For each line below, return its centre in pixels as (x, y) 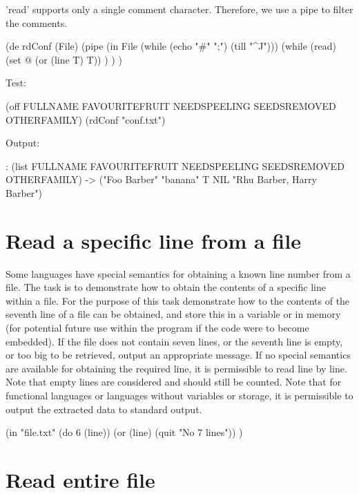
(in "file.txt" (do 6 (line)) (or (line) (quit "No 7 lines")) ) (124, 432)
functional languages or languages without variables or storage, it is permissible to (179, 395)
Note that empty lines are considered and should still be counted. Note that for (174, 382)
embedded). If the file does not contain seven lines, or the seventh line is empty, (174, 341)
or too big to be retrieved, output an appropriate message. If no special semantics (178, 355)
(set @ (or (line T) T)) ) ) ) (64, 59)
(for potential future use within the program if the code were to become (157, 328)
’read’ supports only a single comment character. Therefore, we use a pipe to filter (179, 9)
